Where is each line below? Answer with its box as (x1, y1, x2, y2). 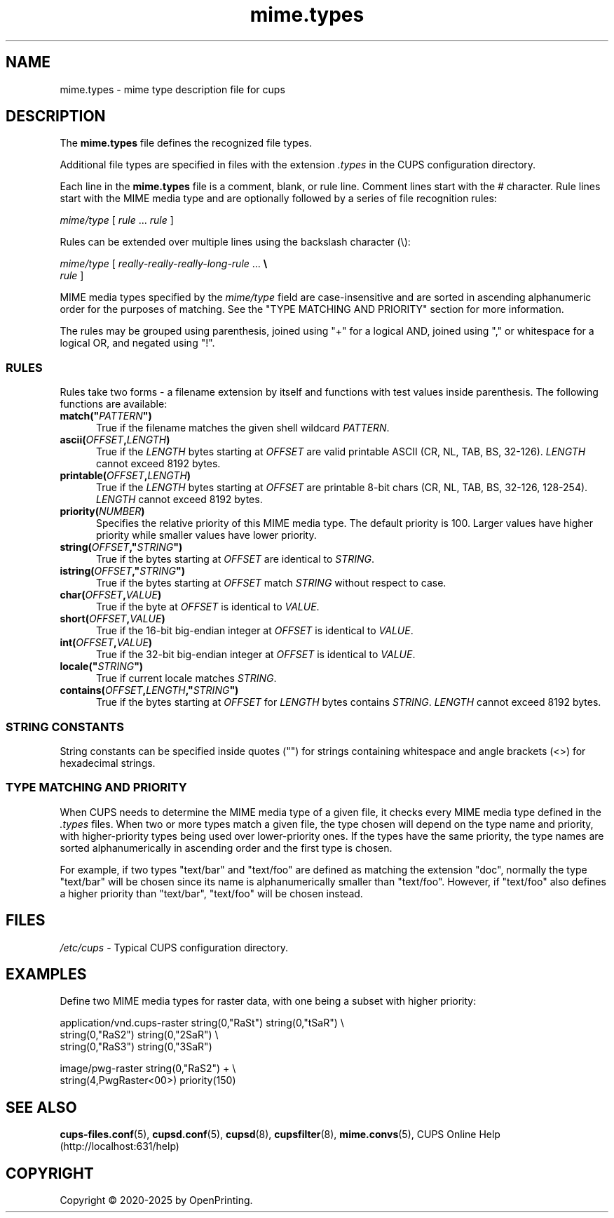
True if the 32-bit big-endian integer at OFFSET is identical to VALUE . (96, 648, 416, 661)
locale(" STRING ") (60, 660, 144, 673)
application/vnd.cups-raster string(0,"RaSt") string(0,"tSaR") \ (60, 1017, 344, 1029)
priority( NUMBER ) (60, 505, 145, 518)
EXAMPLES (6, 965, 87, 983)
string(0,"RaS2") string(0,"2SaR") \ (60, 1029, 219, 1041)
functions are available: (60, 398, 168, 410)
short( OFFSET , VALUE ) (60, 613, 165, 625)
